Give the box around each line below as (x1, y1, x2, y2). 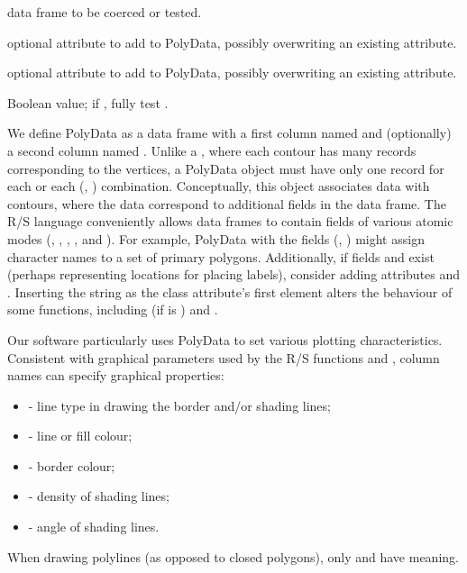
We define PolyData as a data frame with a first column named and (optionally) (7, 123, 452, 142)
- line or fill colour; (28, 426, 133, 445)
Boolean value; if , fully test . (7, 93, 169, 112)
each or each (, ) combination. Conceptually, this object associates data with (7, 177, 430, 196)
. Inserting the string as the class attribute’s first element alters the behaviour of (7, 282, 453, 301)
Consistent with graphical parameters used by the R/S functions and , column (7, 348, 440, 367)
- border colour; (28, 456, 115, 475)
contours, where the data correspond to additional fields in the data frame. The (7, 194, 446, 213)
